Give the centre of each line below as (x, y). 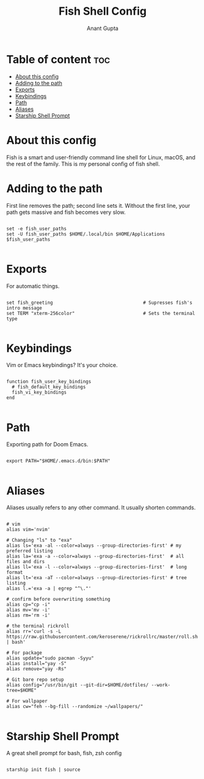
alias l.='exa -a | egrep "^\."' (49, 589)
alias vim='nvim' (28, 530)
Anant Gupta (103, 28)
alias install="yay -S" (37, 664)
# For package (24, 653)
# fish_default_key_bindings (49, 387)
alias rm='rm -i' (28, 615)
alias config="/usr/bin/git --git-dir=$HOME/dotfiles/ (78, 685)
